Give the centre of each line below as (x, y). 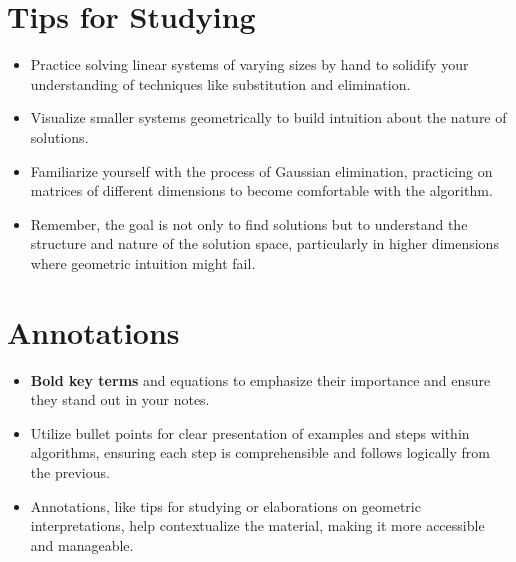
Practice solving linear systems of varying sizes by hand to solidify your (249, 64)
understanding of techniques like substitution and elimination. (220, 83)
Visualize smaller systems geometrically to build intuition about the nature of (268, 117)
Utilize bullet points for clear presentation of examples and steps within (250, 432)
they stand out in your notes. (120, 399)
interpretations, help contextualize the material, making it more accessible (257, 525)
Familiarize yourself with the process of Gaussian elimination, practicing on (261, 170)
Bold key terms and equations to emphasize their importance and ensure (260, 379)
